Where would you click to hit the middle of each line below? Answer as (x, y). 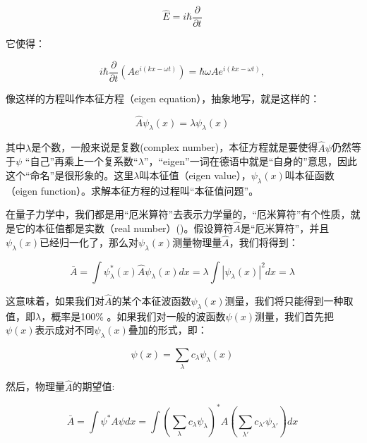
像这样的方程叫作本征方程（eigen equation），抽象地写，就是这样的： (163, 98)
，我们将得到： (264, 242)
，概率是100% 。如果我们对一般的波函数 (133, 316)
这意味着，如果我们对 (55, 300)
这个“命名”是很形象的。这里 (70, 175)
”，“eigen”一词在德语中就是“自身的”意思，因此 (250, 161)
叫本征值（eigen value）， (195, 175)
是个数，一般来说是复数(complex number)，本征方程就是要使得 (175, 147)
